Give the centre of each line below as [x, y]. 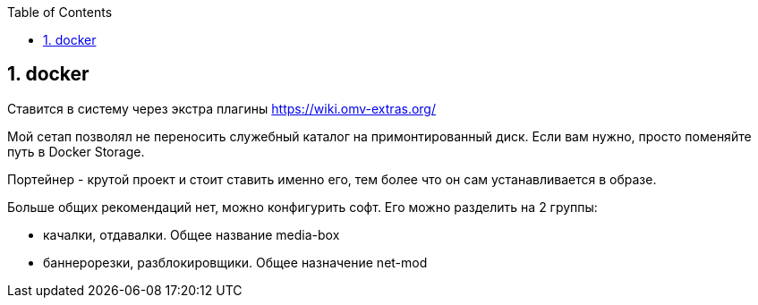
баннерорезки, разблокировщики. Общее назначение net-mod [235, 262]
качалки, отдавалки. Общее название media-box [192, 234]
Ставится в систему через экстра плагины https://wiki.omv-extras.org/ [221, 108]
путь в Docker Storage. [76, 151]
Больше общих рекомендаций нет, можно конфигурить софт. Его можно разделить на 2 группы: [302, 207]
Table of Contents [60, 12]
